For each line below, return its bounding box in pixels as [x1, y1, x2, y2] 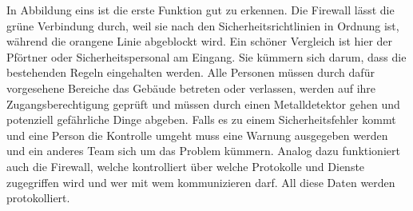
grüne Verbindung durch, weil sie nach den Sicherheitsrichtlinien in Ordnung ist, [6, 17, 399, 34]
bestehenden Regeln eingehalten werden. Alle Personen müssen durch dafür [6, 64, 375, 81]
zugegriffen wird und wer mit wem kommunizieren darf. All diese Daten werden [6, 173, 395, 190]
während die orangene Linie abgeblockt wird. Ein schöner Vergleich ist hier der [6, 33, 393, 50]
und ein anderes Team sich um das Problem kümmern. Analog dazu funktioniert [6, 142, 400, 159]
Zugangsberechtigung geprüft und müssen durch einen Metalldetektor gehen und [6, 95, 400, 112]
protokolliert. [6, 189, 70, 206]
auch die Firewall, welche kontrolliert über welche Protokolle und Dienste [6, 157, 365, 174]
